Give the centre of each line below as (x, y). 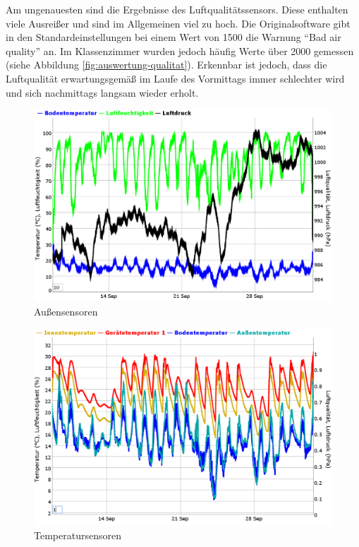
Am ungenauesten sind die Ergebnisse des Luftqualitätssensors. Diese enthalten (177, 9)
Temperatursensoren (78, 535)
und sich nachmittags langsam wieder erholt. (102, 92)
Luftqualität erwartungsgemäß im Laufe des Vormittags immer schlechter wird (175, 78)
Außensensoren (66, 311)
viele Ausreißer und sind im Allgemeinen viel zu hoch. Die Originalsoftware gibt (178, 23)
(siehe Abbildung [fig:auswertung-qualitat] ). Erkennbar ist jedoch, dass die (166, 65)
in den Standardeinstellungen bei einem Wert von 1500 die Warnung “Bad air (174, 37)
